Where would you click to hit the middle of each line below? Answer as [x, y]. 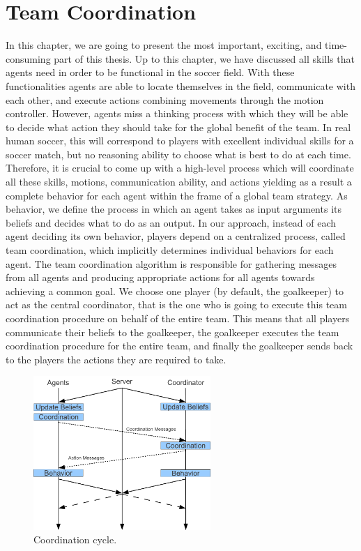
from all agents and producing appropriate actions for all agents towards [160, 277]
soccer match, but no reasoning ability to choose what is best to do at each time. [178, 154]
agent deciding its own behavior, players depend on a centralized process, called [176, 236]
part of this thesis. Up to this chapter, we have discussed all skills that [204, 58]
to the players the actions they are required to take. [116, 359]
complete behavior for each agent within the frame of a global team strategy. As [177, 195]
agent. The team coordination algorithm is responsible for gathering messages [171, 263]
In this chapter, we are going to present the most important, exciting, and [164, 45]
